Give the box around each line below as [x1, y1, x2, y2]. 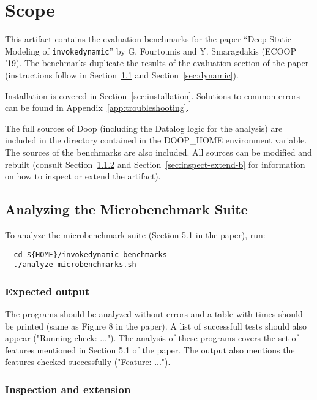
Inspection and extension [5, 381, 131, 396]
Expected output [5, 283, 90, 298]
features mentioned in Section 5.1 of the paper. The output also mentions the [5, 343, 295, 356]
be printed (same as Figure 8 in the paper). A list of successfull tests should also [5, 319, 307, 332]
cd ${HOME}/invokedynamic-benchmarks [13, 250, 167, 259]
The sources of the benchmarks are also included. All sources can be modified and [5, 145, 312, 158]
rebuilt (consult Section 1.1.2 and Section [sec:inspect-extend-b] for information [5, 157, 305, 170]
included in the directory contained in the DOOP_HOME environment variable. [5, 134, 307, 146]
